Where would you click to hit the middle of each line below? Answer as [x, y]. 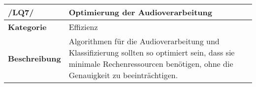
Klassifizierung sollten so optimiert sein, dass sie [152, 52]
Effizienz [83, 27]
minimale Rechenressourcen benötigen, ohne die [151, 64]
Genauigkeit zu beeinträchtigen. [123, 75]
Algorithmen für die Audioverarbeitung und [144, 41]
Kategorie [27, 27]
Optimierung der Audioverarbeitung [141, 12]
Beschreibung [34, 58]
